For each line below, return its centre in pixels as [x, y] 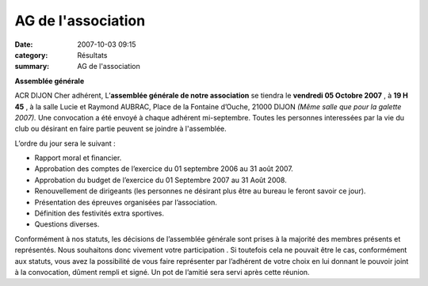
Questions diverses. [67, 224]
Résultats [92, 55]
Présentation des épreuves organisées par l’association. [126, 202]
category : [31, 55]
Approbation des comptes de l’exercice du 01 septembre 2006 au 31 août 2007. [164, 169]
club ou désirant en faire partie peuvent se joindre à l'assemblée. [121, 129]
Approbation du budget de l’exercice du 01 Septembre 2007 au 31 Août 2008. [160, 180]
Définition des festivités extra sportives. [99, 213]
